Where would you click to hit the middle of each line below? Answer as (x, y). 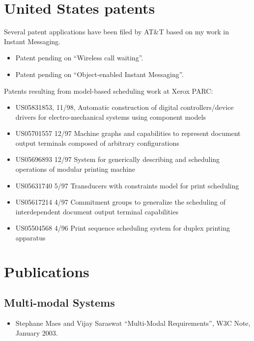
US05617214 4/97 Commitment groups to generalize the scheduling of (121, 202)
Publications (47, 271)
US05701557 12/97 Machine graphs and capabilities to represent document (128, 133)
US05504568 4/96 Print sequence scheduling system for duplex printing (123, 228)
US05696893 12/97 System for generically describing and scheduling (118, 159)
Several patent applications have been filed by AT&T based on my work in (116, 32)
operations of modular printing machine (75, 169)
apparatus (30, 238)
